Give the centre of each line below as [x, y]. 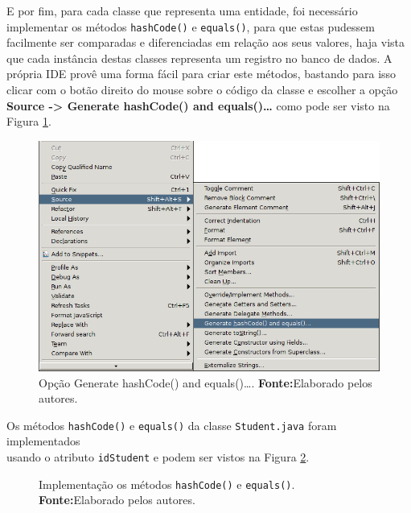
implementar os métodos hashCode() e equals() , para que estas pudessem [191, 26]
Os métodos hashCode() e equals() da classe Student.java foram [172, 425]
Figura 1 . [29, 121]
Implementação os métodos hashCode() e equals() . [167, 484]
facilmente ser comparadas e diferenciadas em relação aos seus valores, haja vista [206, 42]
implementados [43, 441]
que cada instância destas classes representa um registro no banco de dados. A [199, 58]
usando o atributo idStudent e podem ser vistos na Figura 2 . [158, 457]
